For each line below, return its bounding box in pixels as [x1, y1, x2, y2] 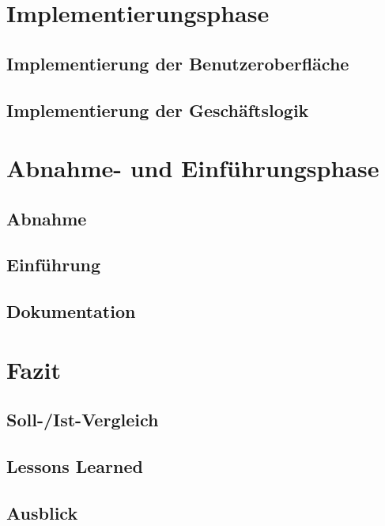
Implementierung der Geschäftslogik [6, 97, 309, 122]
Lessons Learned [6, 454, 143, 479]
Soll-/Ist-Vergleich [6, 407, 159, 432]
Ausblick [6, 500, 78, 524]
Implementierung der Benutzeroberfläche [6, 51, 349, 75]
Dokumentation [6, 299, 136, 324]
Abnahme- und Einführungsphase [6, 152, 379, 184]
